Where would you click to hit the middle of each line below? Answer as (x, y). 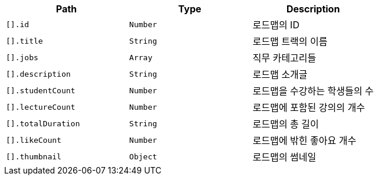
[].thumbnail (34, 156)
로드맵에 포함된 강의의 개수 (309, 107)
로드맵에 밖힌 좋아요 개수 (304, 140)
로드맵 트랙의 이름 (290, 41)
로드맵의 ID (276, 25)
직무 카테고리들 (284, 58)
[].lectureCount (41, 107)
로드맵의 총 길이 (286, 124)
